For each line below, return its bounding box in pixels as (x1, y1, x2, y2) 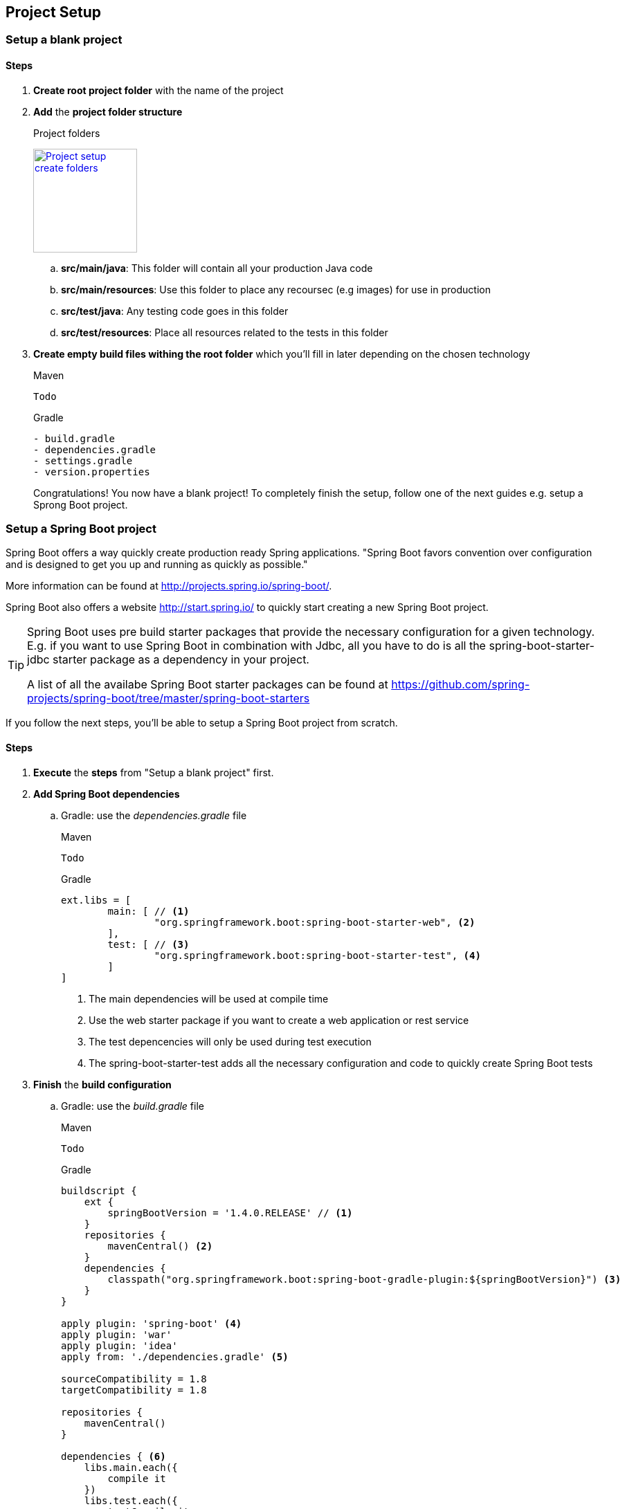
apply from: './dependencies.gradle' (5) (61, 1351, 289, 1362)
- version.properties (33, 466, 150, 477)
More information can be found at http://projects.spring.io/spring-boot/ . (6, 580, 332, 592)
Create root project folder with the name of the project (33, 84, 284, 96)
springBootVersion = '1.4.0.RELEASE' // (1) (107, 1207, 353, 1218)
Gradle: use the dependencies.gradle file (61, 809, 247, 821)
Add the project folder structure (33, 105, 183, 118)
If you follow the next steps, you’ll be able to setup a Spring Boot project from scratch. (6, 717, 398, 729)
